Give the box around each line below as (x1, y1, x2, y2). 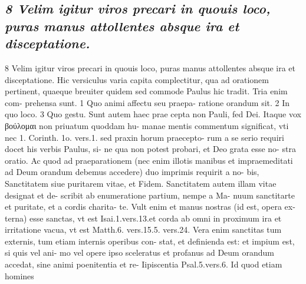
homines (5, 269, 34, 282)
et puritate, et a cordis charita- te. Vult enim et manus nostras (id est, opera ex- (5, 200, 295, 213)
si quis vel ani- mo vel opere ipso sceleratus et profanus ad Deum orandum (5, 246, 274, 259)
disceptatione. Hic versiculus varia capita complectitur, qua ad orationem (5, 73, 269, 85)
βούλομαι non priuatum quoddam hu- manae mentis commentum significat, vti (5, 119, 289, 131)
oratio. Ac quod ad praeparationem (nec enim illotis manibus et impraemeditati (5, 154, 293, 166)
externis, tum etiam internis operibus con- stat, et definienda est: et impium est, (5, 235, 295, 247)
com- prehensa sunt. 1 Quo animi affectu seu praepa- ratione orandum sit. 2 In (5, 96, 290, 108)
